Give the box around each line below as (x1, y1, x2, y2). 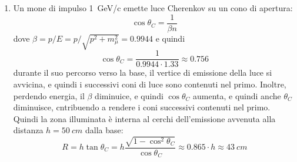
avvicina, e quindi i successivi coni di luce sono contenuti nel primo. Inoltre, (13, 78, 286, 90)
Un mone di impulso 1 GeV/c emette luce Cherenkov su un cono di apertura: (13, 2, 293, 14)
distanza (13, 124, 44, 136)
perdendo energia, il (13, 89, 85, 102)
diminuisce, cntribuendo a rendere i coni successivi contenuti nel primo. (13, 101, 271, 113)
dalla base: (85, 124, 124, 136)
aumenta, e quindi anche (192, 89, 281, 102)
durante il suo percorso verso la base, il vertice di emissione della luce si (13, 66, 272, 79)
